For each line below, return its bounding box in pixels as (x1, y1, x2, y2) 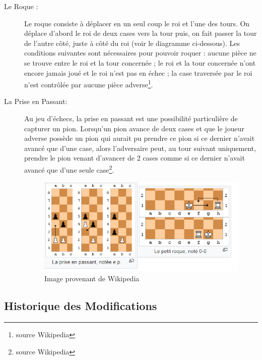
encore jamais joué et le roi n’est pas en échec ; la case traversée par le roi (24, 67, 252, 78)
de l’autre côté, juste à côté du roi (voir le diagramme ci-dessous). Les (24, 37, 240, 48)
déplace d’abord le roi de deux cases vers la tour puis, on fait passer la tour (24, 28, 257, 38)
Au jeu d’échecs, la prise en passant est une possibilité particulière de (24, 113, 238, 123)
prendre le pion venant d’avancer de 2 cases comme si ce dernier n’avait (24, 152, 245, 163)
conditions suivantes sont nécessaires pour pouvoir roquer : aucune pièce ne (24, 47, 256, 58)
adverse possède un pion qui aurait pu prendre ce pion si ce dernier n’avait (24, 133, 255, 143)
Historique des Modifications (4, 298, 157, 314)
